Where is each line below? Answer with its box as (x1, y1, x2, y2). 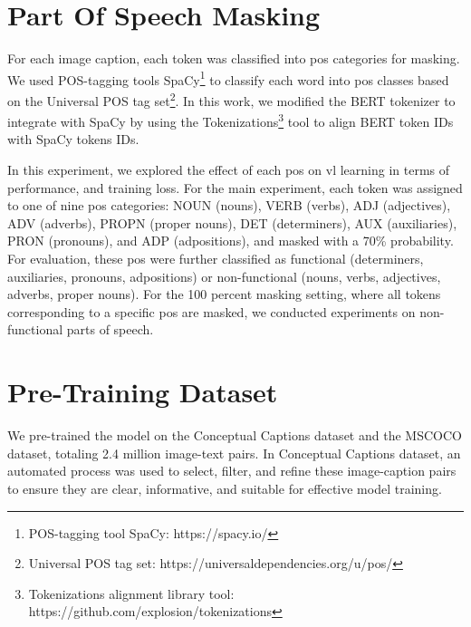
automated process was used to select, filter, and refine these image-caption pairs (7, 461, 457, 480)
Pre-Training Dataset (7, 373, 278, 410)
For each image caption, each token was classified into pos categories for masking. (7, 49, 460, 68)
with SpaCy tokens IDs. (7, 130, 139, 149)
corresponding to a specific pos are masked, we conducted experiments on (7, 302, 416, 321)
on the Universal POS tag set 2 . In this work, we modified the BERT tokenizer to (7, 88, 456, 110)
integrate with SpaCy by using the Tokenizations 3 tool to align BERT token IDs (7, 110, 454, 130)
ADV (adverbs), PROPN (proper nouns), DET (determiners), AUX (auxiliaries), (7, 213, 457, 232)
